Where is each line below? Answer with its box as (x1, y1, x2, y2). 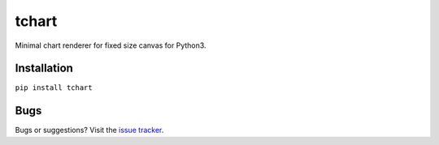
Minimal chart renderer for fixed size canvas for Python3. (15, 41, 206, 50)
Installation (15, 62, 73, 75)
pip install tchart (15, 83, 93, 92)
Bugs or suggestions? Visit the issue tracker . (15, 126, 164, 135)
